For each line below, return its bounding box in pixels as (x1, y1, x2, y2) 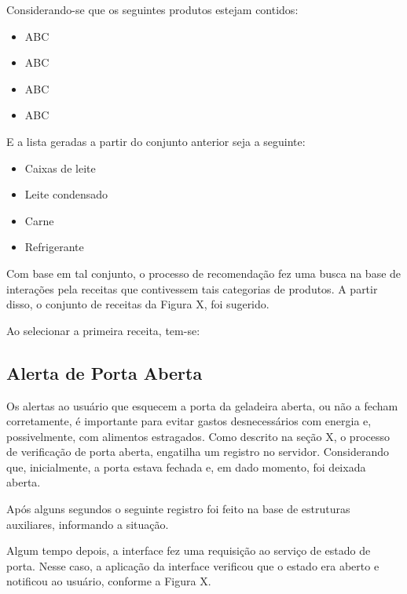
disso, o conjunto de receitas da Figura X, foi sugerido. (6, 296, 269, 312)
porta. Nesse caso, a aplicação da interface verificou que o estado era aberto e (6, 557, 379, 574)
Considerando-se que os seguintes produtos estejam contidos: (6, 2, 299, 17)
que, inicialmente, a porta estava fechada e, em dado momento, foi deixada (6, 458, 366, 475)
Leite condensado (24, 186, 108, 202)
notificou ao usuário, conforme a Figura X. (6, 573, 211, 589)
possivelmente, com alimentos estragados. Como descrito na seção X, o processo (6, 428, 390, 444)
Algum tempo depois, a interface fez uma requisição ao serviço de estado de (6, 542, 371, 559)
